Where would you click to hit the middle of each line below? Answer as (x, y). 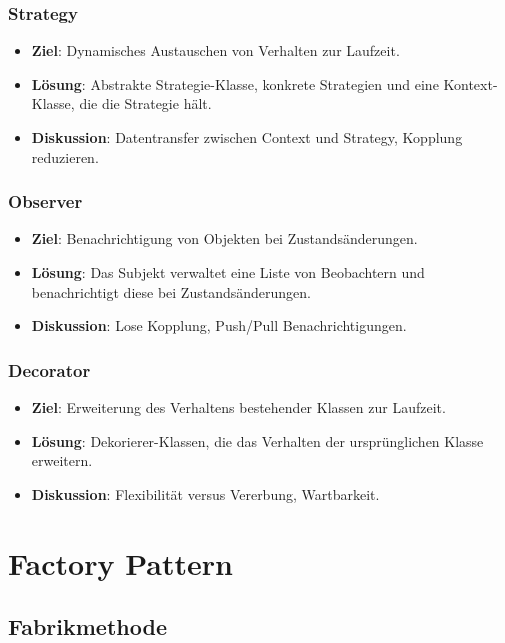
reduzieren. (65, 156)
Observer (45, 201)
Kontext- (470, 83)
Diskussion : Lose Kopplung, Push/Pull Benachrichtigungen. (219, 325)
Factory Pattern (120, 562)
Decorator (49, 369)
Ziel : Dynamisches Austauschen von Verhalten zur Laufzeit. (215, 50)
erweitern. (62, 460)
